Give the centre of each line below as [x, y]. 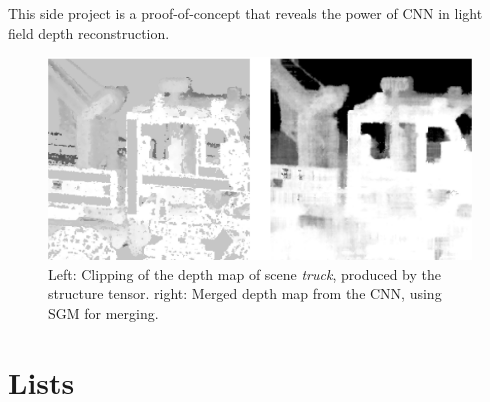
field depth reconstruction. [89, 32]
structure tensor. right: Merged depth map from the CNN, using [245, 293]
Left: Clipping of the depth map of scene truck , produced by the [244, 273]
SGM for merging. [103, 312]
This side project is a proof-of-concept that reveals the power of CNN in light [245, 13]
